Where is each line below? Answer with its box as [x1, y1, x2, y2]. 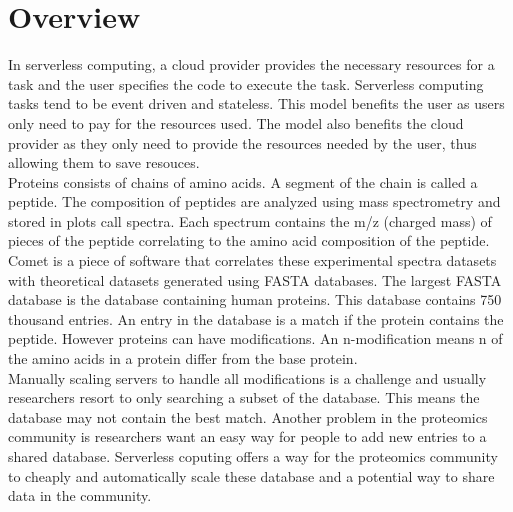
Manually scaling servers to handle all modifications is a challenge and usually [8, 367, 487, 388]
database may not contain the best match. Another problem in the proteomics [8, 406, 488, 427]
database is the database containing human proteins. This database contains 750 [8, 289, 502, 310]
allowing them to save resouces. [8, 152, 200, 173]
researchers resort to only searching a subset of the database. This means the [8, 387, 480, 408]
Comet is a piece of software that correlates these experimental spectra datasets [8, 250, 497, 271]
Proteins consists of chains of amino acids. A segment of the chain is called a [8, 171, 478, 192]
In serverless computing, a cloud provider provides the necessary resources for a [8, 54, 495, 75]
